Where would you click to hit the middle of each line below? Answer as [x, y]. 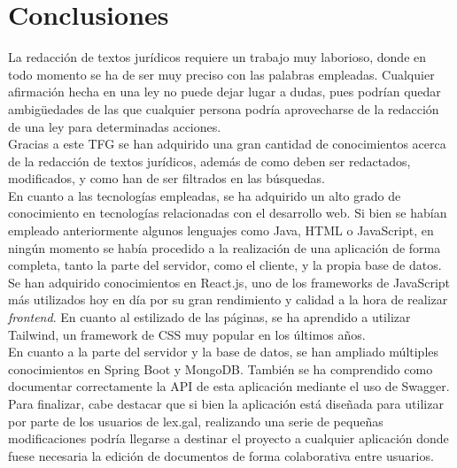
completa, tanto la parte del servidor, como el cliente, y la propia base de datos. [225, 265]
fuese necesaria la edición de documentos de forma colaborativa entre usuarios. [221, 455]
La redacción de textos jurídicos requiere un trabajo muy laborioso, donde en [217, 57]
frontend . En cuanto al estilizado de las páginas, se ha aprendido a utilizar [209, 317]
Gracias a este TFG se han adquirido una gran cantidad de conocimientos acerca [227, 144]
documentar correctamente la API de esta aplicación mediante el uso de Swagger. [229, 386]
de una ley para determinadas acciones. [115, 126]
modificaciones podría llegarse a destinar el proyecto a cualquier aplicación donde [228, 438]
